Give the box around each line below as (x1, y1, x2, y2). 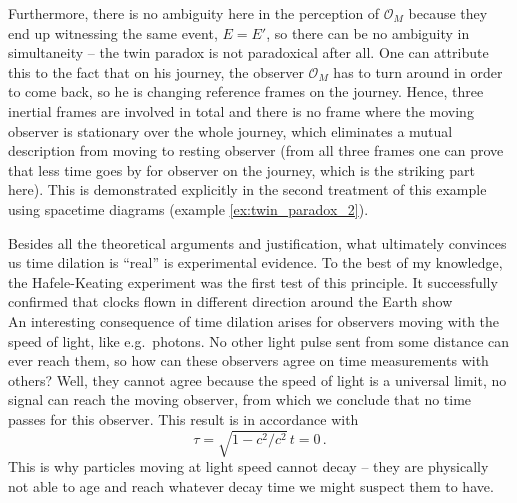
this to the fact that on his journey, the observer (8, 61, 304, 82)
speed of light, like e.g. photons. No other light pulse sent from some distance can (8, 330, 510, 351)
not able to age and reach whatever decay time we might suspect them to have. (8, 475, 494, 496)
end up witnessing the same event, (8, 22, 218, 43)
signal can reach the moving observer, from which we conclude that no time (8, 389, 472, 410)
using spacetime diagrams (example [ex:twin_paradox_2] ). (8, 198, 369, 219)
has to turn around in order (333, 61, 503, 82)
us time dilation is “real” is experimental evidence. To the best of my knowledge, (8, 252, 503, 273)
